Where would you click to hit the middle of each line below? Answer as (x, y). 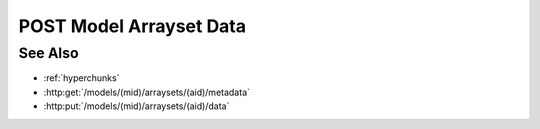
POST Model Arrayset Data (132, 26)
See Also (48, 53)
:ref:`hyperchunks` (81, 78)
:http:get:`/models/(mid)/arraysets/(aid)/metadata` (146, 92)
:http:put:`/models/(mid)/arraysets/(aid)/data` (136, 106)
